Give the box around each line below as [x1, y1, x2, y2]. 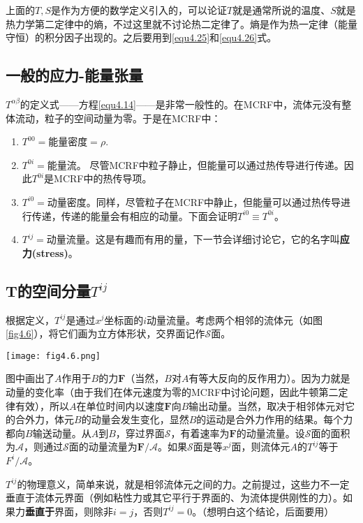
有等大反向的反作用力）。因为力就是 [188, 371, 350, 385]
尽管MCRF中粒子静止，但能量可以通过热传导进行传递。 [89, 157, 344, 172]
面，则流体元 [231, 439, 290, 454]
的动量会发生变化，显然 [81, 412, 189, 427]
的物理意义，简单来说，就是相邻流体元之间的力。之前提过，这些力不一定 [17, 476, 350, 491]
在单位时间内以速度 [76, 398, 165, 413]
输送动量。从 [32, 425, 91, 440]
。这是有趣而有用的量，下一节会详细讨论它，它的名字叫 [85, 232, 340, 246]
